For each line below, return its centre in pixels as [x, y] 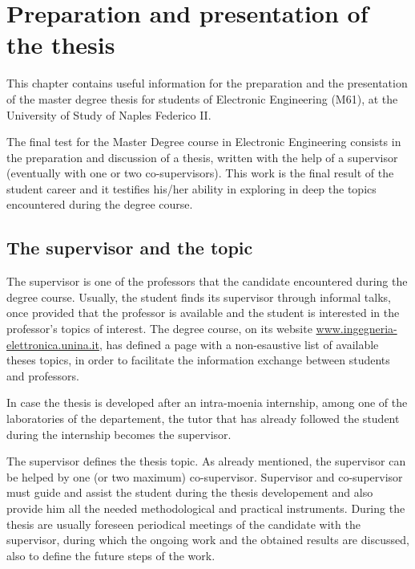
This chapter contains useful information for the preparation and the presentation [207, 83]
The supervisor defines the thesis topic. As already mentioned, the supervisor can [206, 461]
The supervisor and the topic [130, 248]
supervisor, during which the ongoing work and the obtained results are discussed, [208, 540]
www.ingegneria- [357, 329]
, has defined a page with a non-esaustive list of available [239, 344]
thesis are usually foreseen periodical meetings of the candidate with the [183, 524]
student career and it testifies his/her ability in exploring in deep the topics [191, 188]
